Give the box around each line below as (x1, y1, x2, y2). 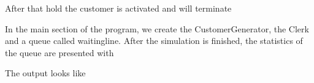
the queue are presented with (5, 46, 114, 59)
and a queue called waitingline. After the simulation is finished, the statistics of (5, 34, 303, 47)
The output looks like (5, 67, 86, 79)
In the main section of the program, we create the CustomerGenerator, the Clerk (5, 22, 309, 35)
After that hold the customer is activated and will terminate (5, 2, 232, 14)
